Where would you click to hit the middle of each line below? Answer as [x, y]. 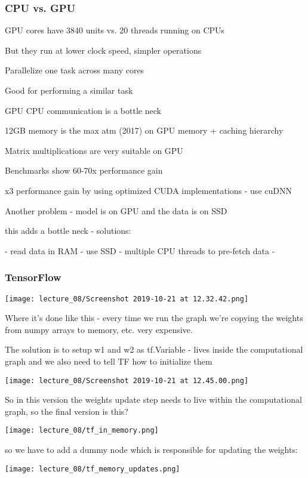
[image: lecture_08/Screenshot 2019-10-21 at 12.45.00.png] [127, 380]
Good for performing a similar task [69, 90]
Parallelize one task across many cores [75, 70]
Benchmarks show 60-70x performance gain [84, 170]
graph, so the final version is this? [67, 411]
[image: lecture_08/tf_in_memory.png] [82, 431]
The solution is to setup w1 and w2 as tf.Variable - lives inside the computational [154, 349]
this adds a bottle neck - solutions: [68, 231]
